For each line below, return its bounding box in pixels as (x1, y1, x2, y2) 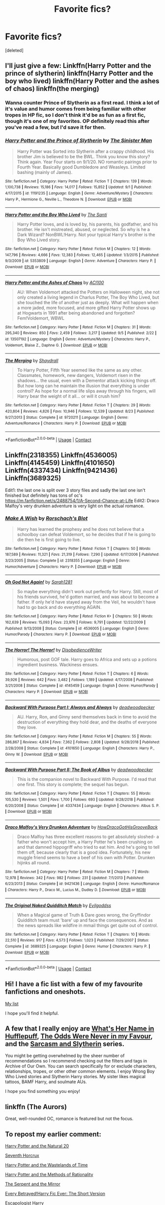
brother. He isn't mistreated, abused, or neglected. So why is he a (17, 227, 150, 232)
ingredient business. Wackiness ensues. (17, 662, 99, 668)
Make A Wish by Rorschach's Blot (5, 515, 88, 522)
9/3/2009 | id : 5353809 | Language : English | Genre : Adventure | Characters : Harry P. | (5, 258, 156, 263)
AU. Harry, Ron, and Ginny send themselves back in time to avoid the (17, 714, 157, 719)
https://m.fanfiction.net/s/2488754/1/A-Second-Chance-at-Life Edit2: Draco (5, 497, 160, 503)
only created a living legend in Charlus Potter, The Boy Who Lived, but (17, 294, 159, 300)
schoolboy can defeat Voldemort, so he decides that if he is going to (17, 531, 156, 537)
